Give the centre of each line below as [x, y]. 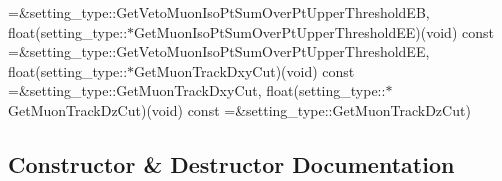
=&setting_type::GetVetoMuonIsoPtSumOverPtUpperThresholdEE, [219, 51]
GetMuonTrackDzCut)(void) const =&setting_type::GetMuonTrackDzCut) [239, 109]
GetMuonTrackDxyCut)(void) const [244, 70]
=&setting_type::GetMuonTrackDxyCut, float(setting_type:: [197, 90]
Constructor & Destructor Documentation [231, 163]
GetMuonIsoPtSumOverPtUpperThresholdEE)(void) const [314, 31]
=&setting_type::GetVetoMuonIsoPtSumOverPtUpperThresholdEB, [219, 12]
